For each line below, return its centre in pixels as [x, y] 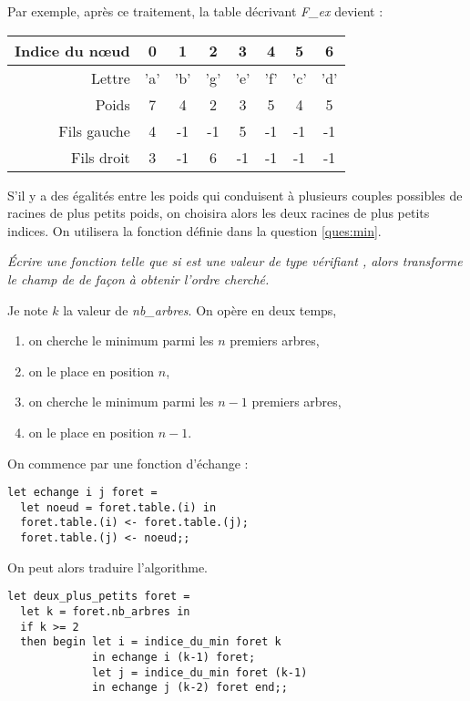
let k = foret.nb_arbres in [105, 612]
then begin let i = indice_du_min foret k [151, 642]
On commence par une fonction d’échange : [128, 463]
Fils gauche [94, 130]
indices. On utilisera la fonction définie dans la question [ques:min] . [194, 230]
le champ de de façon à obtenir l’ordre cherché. [138, 278]
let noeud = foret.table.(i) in [118, 507]
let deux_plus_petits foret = [99, 597]
